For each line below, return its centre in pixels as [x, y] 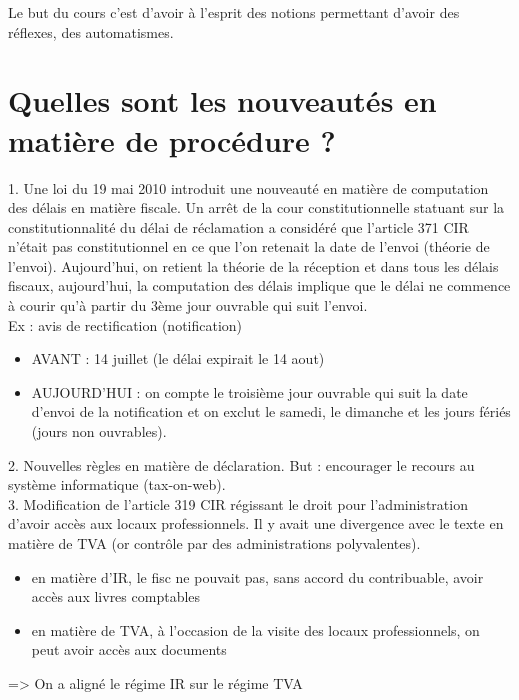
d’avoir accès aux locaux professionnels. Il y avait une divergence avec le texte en [256, 523]
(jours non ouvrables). [99, 431]
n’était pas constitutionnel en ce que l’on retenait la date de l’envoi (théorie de [249, 246]
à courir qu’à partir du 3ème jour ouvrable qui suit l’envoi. [188, 305]
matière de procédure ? [172, 139]
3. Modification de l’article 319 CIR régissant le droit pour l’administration [238, 503]
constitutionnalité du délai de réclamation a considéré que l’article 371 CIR [238, 226]
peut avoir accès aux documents [129, 649]
